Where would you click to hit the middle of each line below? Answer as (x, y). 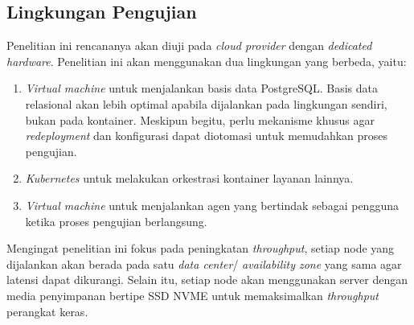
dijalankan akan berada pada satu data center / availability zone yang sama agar (204, 263)
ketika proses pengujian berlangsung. (116, 221)
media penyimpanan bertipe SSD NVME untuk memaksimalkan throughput (193, 295)
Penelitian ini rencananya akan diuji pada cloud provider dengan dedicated (189, 45)
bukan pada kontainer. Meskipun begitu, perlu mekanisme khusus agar (200, 119)
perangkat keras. (47, 311)
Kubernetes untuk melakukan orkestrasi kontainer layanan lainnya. (189, 178)
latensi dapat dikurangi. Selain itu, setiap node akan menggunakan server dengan (207, 280)
